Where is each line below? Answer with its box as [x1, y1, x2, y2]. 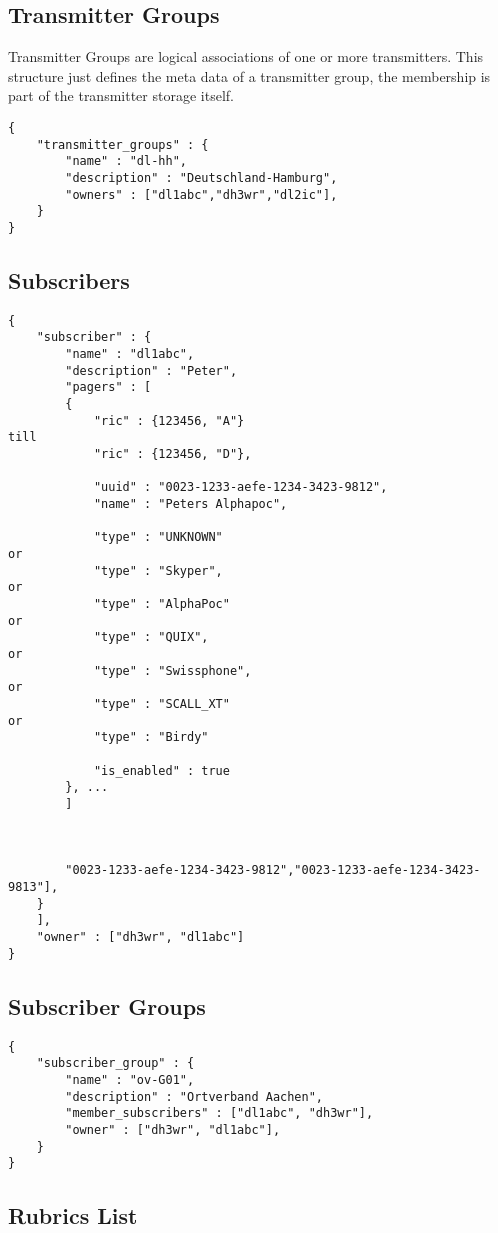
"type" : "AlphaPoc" [93, 596, 230, 611]
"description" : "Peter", [65, 363, 238, 378]
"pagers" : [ [65, 380, 152, 395]
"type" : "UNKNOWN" [93, 530, 223, 545]
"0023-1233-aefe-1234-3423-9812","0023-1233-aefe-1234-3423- [65, 863, 481, 878]
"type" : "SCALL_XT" [93, 696, 230, 711]
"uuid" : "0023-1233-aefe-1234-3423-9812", [93, 480, 388, 495]
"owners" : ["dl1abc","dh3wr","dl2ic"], [65, 187, 338, 202]
